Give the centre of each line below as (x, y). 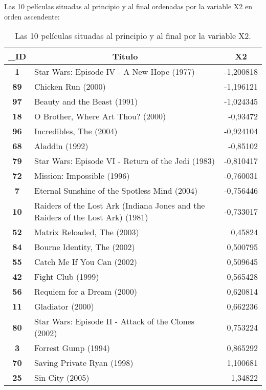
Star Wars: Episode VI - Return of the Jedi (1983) (125, 161)
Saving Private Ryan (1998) (84, 363)
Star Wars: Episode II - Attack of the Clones (115, 321)
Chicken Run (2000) (70, 87)
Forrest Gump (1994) (72, 348)
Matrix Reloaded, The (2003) (87, 232)
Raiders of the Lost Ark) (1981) (91, 217)
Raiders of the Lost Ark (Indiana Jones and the (120, 206)
